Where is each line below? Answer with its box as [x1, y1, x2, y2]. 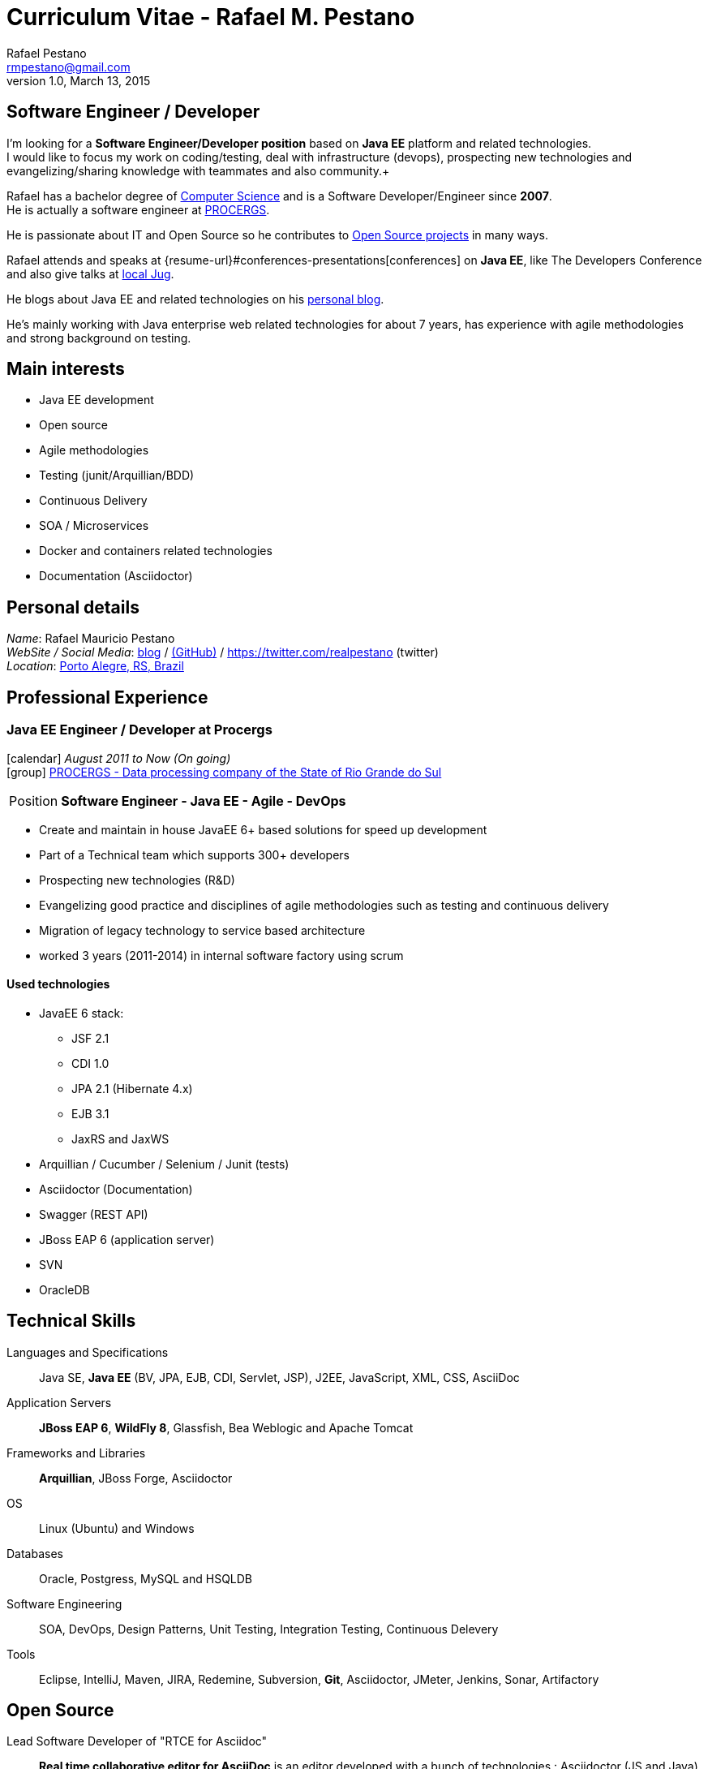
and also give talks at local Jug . [6, 266, 174, 281]
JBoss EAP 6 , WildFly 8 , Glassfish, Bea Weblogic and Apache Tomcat [39, 1420, 414, 1435]
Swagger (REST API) [39, 1207, 148, 1221]
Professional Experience [6, 687, 208, 708]
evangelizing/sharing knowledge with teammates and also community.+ [6, 163, 390, 178]
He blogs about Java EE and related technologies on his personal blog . [6, 291, 384, 306]
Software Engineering [6, 1596, 122, 1611]
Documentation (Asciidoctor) [39, 569, 193, 583]
